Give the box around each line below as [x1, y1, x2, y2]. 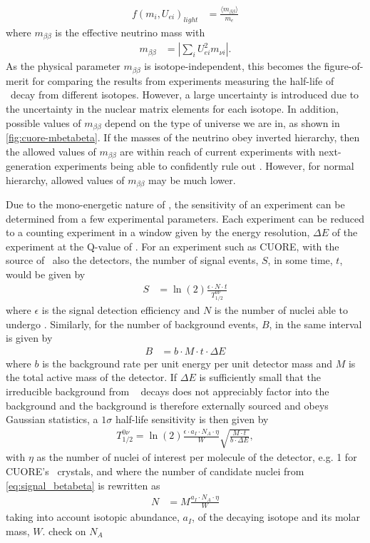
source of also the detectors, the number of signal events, [6, 253, 259, 268]
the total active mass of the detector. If [6, 370, 178, 385]
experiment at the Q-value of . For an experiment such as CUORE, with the [6, 238, 339, 253]
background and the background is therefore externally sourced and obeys [6, 397, 329, 412]
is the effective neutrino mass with [55, 24, 205, 39]
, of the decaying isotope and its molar [192, 509, 360, 524]
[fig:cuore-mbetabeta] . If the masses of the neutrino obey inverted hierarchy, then [6, 129, 360, 144]
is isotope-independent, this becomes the [144, 59, 321, 73]
